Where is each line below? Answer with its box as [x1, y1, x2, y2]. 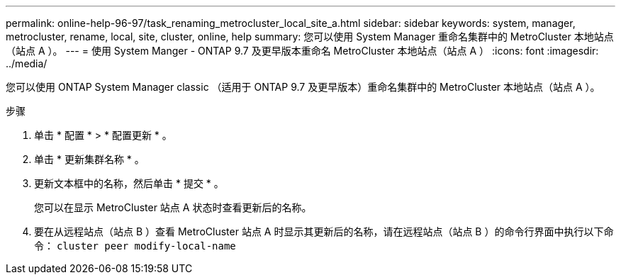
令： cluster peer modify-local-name [34, 240, 236, 252]
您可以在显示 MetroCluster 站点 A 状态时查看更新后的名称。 [34, 201, 312, 213]
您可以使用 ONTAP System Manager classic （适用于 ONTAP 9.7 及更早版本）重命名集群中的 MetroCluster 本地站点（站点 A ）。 [6, 81, 600, 93]
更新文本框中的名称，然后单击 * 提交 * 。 [34, 177, 224, 189]
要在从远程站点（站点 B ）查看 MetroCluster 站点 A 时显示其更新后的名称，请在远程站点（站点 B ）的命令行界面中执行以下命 [34, 225, 614, 237]
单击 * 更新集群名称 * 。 [34, 153, 145, 165]
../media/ [6, 57, 47, 69]
